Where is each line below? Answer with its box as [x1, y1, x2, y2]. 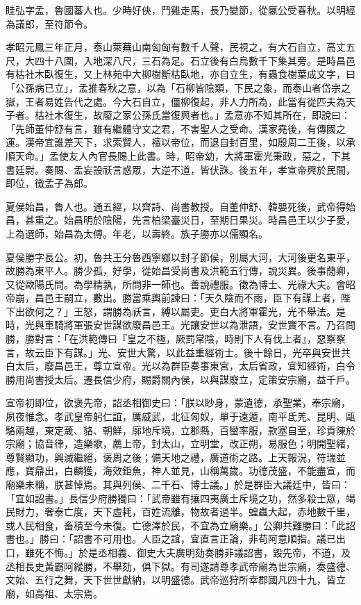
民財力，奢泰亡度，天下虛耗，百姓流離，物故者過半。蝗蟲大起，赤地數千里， [6, 504, 355, 519]
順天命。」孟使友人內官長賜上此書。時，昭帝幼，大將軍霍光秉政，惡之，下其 [6, 148, 351, 163]
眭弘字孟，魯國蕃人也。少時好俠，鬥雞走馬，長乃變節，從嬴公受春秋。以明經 [6, 3, 355, 17]
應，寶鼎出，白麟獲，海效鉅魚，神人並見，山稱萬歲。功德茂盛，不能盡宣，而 [6, 463, 355, 478]
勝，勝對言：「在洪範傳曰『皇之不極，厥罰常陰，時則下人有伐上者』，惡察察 [6, 331, 346, 346]
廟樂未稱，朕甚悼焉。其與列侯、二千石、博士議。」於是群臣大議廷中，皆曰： [6, 477, 351, 491]
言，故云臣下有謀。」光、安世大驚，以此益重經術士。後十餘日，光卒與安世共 [6, 345, 351, 359]
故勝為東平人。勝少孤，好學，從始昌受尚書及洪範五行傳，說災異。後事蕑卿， [6, 263, 355, 278]
